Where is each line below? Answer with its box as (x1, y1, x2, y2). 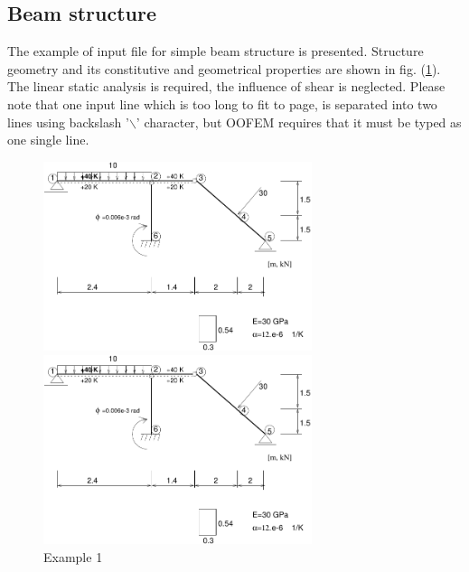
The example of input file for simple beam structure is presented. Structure (7, 42, 424, 61)
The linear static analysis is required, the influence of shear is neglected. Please (7, 77, 446, 96)
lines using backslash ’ (7, 112, 129, 131)
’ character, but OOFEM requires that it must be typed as (136, 112, 462, 131)
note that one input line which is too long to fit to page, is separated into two (7, 94, 437, 113)
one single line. (7, 130, 89, 149)
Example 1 (43, 547, 103, 566)
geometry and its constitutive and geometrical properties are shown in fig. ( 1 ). (7, 59, 441, 78)
